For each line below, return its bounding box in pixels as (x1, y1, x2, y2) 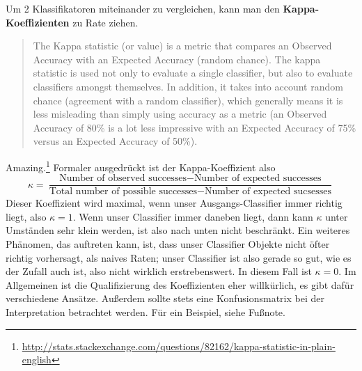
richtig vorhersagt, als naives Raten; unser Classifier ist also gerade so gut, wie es (6, 250, 352, 265)
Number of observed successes (59, 173, 187, 184)
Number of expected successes (194, 173, 322, 184)
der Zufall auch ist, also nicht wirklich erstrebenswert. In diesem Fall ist (6, 264, 312, 278)
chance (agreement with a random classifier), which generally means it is (33, 93, 343, 107)
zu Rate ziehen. (72, 15, 139, 29)
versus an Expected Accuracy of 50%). (33, 134, 198, 148)
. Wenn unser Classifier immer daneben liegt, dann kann (72, 209, 313, 223)
